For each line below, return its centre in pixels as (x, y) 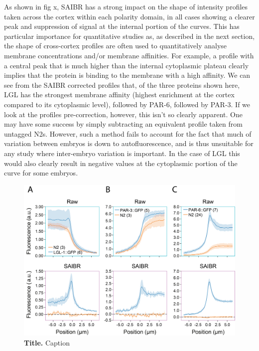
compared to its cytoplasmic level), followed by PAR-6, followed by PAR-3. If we (127, 104)
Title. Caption (47, 342)
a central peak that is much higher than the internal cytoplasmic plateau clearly (127, 65)
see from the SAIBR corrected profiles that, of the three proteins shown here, (122, 85)
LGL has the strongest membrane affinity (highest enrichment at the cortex (119, 94)
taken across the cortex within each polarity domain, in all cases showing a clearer (129, 16)
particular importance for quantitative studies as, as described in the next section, (129, 36)
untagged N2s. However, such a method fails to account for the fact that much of (128, 133)
